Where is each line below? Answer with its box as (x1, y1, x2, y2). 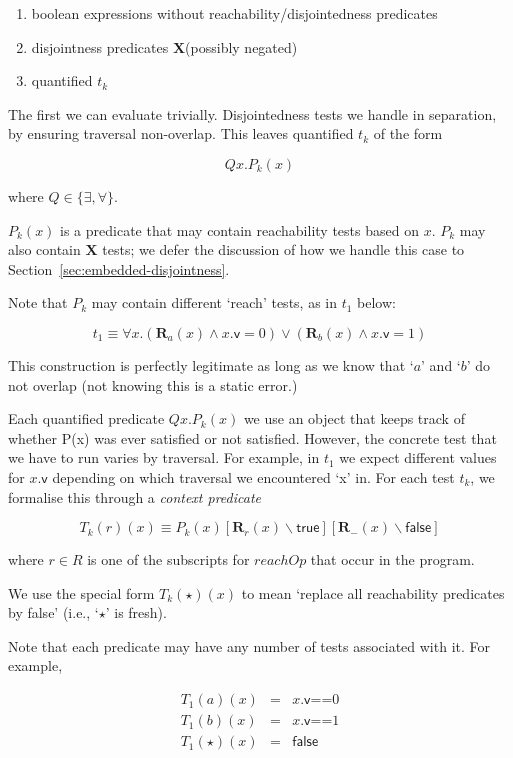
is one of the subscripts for (87, 549, 250, 570)
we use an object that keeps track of (243, 408, 465, 429)
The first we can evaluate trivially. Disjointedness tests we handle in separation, (8, 103, 497, 124)
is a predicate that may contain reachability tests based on (60, 219, 419, 240)
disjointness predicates (31, 36, 169, 57)
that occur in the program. (310, 549, 475, 570)
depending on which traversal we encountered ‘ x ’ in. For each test (52, 466, 455, 487)
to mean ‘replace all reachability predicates (241, 582, 505, 603)
